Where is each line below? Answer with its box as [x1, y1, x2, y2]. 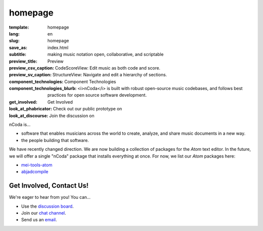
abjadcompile [21, 169, 49, 175]
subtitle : [9, 52, 27, 57]
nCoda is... [9, 122, 31, 127]
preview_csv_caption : [9, 65, 55, 71]
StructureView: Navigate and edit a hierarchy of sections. [52, 72, 168, 78]
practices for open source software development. [47, 92, 147, 98]
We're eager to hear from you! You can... [9, 195, 91, 200]
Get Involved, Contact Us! [9, 181, 89, 190]
